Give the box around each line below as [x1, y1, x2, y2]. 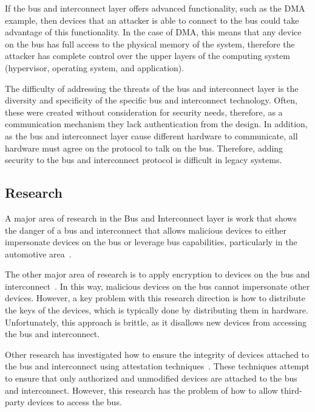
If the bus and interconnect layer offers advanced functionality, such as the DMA [5, 2, 305, 14]
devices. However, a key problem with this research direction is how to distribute [5, 292, 305, 304]
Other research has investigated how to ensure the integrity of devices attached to [5, 347, 310, 360]
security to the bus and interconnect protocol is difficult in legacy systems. [5, 153, 282, 166]
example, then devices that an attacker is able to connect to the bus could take [5, 13, 299, 26]
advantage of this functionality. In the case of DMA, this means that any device [5, 26, 302, 38]
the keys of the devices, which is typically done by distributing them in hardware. [5, 304, 308, 316]
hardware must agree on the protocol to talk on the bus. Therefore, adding [5, 141, 283, 154]
